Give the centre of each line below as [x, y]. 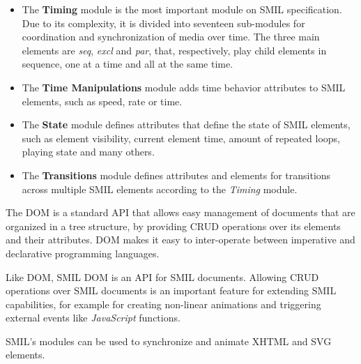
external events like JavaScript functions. [93, 318]
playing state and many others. [88, 152]
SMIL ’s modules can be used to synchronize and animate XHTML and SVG [169, 341]
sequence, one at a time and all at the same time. [128, 64]
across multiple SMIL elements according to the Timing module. [160, 189]
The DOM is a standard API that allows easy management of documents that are [180, 212]
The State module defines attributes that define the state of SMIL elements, [186, 124]
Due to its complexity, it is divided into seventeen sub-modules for [163, 23]
